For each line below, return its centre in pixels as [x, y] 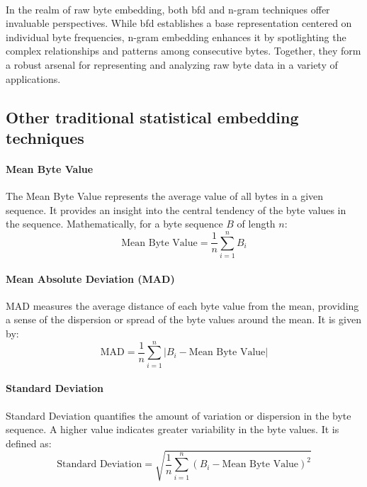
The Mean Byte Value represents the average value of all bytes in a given [165, 196]
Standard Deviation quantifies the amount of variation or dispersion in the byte [179, 415]
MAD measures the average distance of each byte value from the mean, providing [182, 305]
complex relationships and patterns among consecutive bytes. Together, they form [183, 51]
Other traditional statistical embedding [152, 117]
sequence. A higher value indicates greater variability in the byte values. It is [173, 429]
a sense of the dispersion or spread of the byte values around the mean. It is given [183, 319]
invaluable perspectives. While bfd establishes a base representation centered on [179, 23]
